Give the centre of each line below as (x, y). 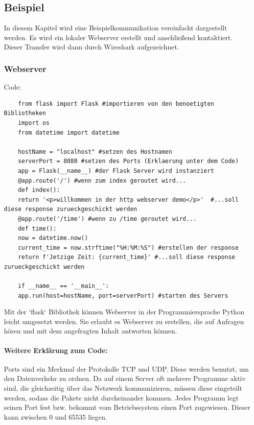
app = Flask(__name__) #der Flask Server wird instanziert (116, 171)
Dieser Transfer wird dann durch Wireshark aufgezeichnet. (92, 47)
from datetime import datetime (69, 132)
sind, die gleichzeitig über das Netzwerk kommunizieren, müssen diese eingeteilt (123, 388)
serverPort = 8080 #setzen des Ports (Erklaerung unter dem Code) (128, 161)
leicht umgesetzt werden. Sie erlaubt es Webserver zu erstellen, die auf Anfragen (124, 321)
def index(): (39, 190)
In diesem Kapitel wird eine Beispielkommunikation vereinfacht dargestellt (115, 28)
